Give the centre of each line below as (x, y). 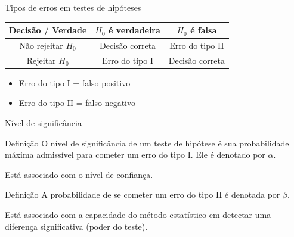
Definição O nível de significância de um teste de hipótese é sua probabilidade (147, 143)
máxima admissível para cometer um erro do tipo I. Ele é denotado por (135, 155)
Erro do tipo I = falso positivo (75, 82)
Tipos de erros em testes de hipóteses (73, 7)
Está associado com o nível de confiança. (79, 174)
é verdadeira (134, 30)
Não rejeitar (41, 45)
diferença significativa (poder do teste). (76, 226)
